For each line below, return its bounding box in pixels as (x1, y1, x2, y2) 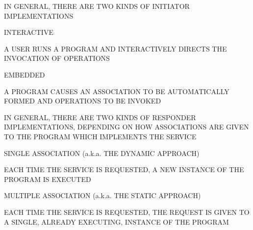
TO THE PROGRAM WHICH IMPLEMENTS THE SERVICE (4, 131, 197, 141)
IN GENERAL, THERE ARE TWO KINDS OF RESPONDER (4, 112, 196, 122)
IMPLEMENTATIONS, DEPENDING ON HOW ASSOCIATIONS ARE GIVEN (4, 122, 249, 132)
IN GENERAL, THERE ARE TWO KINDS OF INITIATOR (4, 1, 190, 11)
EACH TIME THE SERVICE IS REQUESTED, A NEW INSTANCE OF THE (4, 164, 244, 175)
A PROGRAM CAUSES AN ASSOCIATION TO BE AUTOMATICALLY (4, 86, 229, 96)
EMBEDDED (4, 69, 45, 79)
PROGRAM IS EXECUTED (4, 174, 91, 184)
